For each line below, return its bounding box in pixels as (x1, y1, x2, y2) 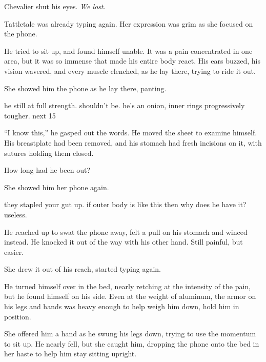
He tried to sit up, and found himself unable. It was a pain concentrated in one (4, 45, 253, 56)
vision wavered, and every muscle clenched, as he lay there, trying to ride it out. (4, 65, 256, 76)
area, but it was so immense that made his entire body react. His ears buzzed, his (4, 55, 260, 66)
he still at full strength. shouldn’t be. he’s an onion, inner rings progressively (4, 100, 245, 111)
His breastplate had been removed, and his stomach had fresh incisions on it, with (4, 137, 262, 148)
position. (4, 311, 31, 321)
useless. (4, 209, 27, 219)
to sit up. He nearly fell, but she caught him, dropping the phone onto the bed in (4, 338, 259, 349)
